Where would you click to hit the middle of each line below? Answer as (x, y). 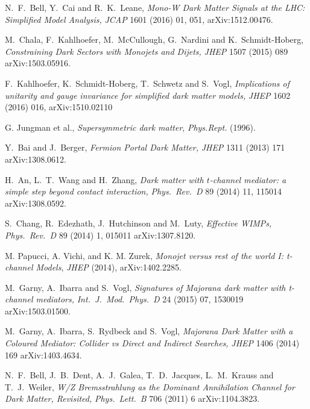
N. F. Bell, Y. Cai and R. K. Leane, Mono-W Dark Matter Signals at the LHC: (155, 7)
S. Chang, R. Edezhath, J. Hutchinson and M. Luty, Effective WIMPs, (138, 223)
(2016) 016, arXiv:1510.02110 (59, 107)
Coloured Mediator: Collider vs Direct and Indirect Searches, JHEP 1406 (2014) (152, 343)
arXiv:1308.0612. (36, 159)
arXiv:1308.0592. (36, 203)
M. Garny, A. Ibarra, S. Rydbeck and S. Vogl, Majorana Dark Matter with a (149, 331)
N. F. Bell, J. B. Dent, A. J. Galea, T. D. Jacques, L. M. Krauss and (139, 375)
